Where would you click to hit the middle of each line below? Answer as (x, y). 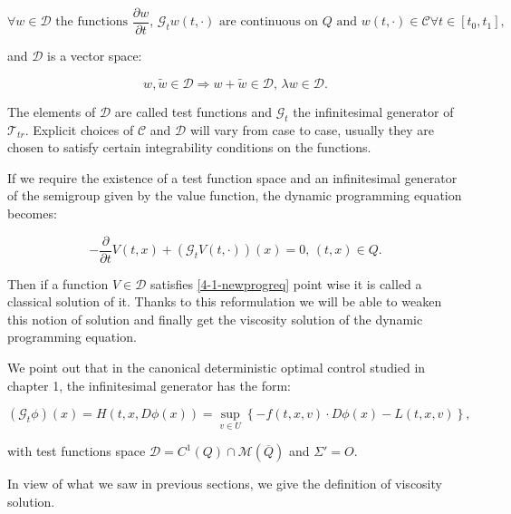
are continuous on (269, 22)
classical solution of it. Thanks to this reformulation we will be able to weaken (225, 301)
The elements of (52, 111)
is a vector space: (95, 56)
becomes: (32, 213)
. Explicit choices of (79, 129)
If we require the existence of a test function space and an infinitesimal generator (232, 177)
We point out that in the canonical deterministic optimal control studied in (217, 368)
